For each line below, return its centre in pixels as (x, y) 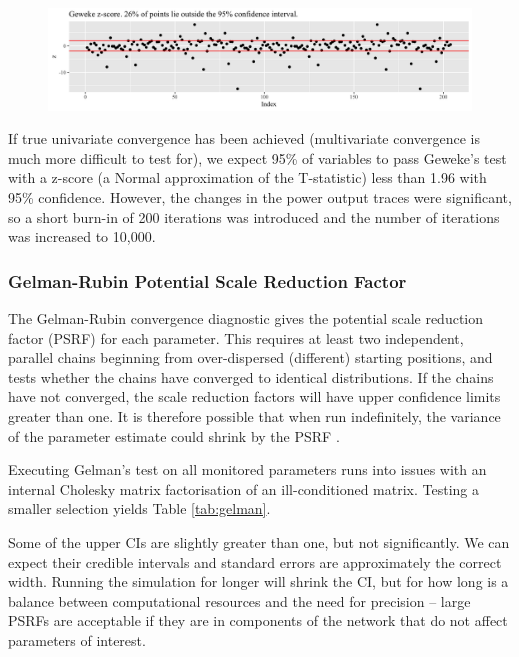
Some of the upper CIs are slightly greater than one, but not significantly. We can (259, 542)
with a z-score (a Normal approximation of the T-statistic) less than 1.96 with (247, 177)
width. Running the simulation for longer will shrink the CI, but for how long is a (258, 581)
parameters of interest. (77, 639)
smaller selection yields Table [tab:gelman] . (139, 508)
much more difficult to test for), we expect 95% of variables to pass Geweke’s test (257, 157)
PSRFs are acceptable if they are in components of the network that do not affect (258, 620)
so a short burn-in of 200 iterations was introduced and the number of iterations (254, 216)
